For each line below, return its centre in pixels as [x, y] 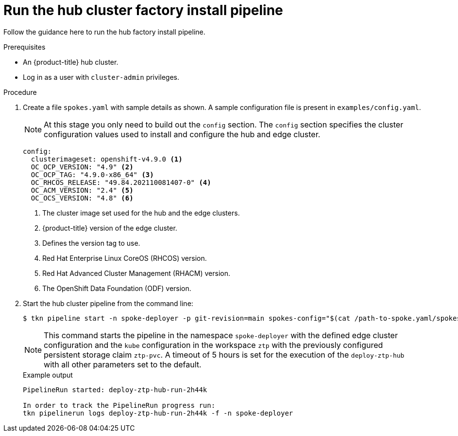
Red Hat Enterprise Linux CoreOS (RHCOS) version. [125, 258]
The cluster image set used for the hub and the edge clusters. [141, 213]
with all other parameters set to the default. [123, 364]
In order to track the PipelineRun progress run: [119, 405]
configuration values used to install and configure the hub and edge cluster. [182, 134]
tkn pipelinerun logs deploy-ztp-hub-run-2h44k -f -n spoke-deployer [158, 413]
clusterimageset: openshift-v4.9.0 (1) [107, 159]
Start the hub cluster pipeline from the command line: [108, 303]
